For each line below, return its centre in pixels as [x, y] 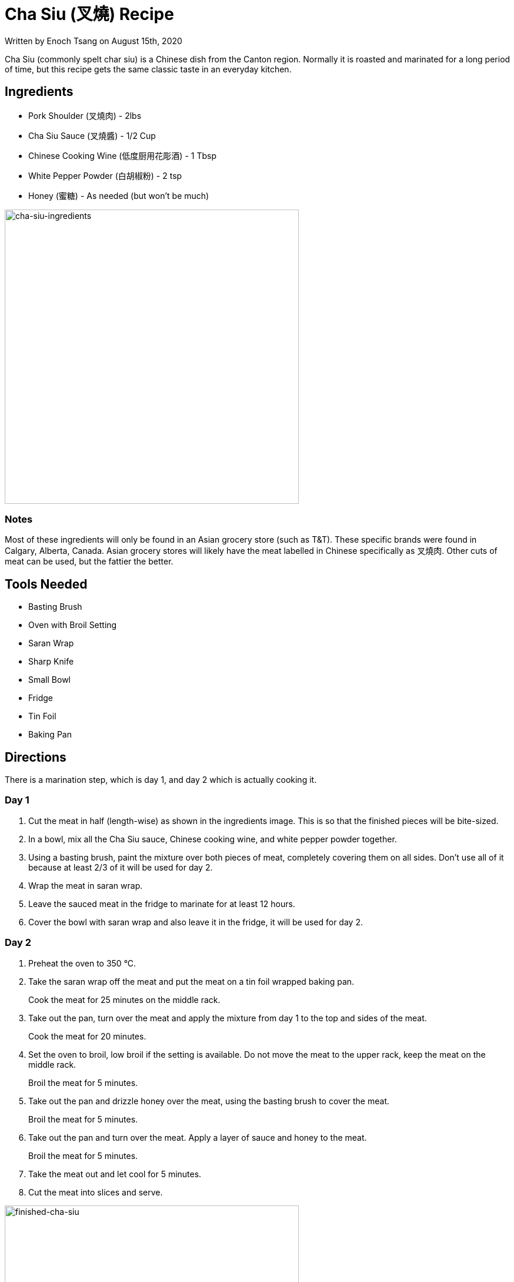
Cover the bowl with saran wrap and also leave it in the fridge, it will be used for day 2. [196, 922]
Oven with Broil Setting [73, 625]
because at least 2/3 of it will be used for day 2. [121, 867]
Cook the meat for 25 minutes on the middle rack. [124, 999]
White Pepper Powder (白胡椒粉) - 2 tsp [105, 175]
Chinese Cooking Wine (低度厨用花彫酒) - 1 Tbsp [122, 155]
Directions [36, 757]
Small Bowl [49, 680]
